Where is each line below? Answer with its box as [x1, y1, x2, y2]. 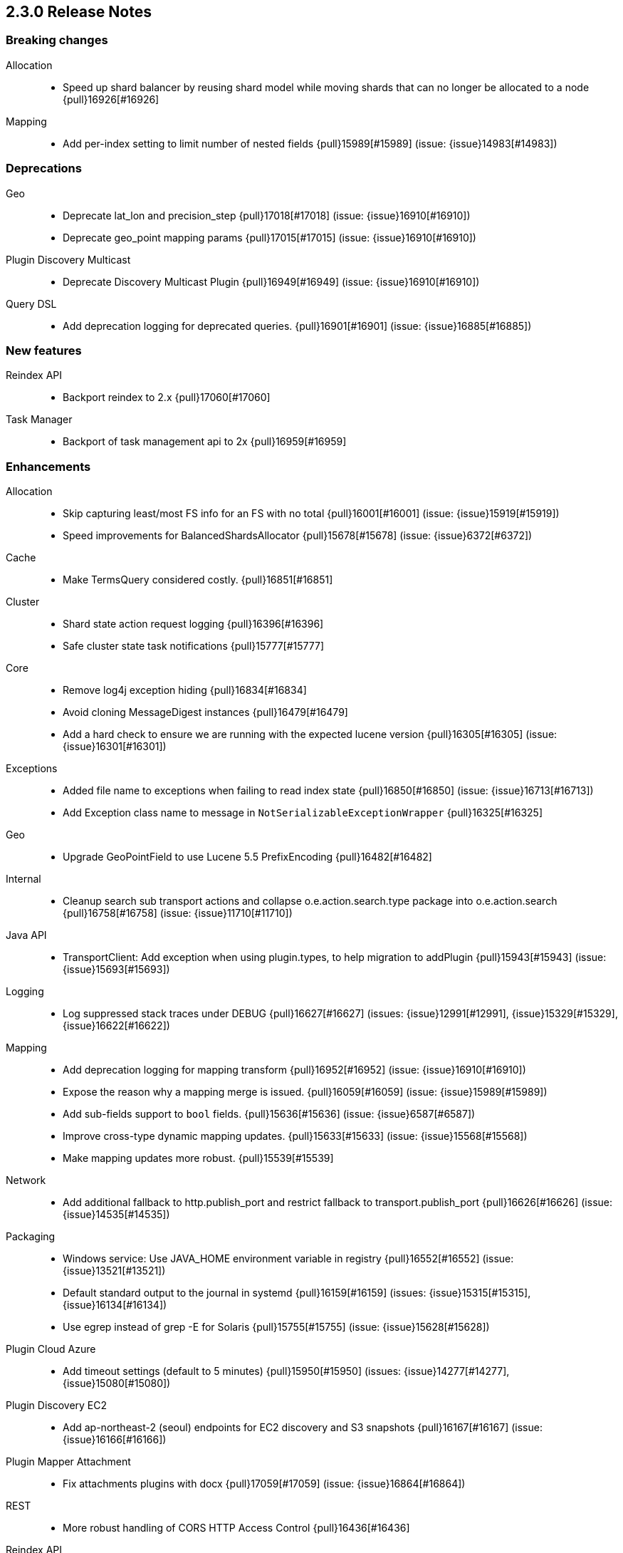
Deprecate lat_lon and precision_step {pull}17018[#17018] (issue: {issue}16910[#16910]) [63, 209, 471, 222]
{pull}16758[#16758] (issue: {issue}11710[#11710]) [63, 907, 293, 920]
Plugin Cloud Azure [6, 1343, 96, 1356]
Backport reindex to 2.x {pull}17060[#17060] [63, 391, 271, 404]
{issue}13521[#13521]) [63, 1264, 166, 1277]
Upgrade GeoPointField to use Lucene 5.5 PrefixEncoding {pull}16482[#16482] [63, 851, 432, 863]
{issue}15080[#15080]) [63, 1377, 171, 1390]
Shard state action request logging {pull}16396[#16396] [63, 618, 324, 630]
